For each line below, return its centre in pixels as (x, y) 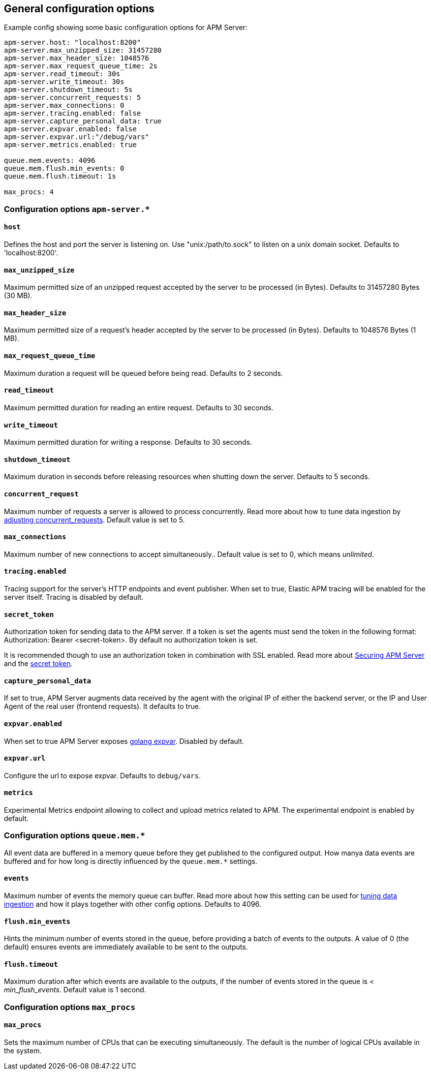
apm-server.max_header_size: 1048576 (77, 58)
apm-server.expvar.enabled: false (70, 129)
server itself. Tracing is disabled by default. (74, 597)
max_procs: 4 (29, 192)
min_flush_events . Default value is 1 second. (75, 990)
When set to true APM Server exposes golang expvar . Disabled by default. (124, 741)
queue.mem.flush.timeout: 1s (60, 176)
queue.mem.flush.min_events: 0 (64, 169)
